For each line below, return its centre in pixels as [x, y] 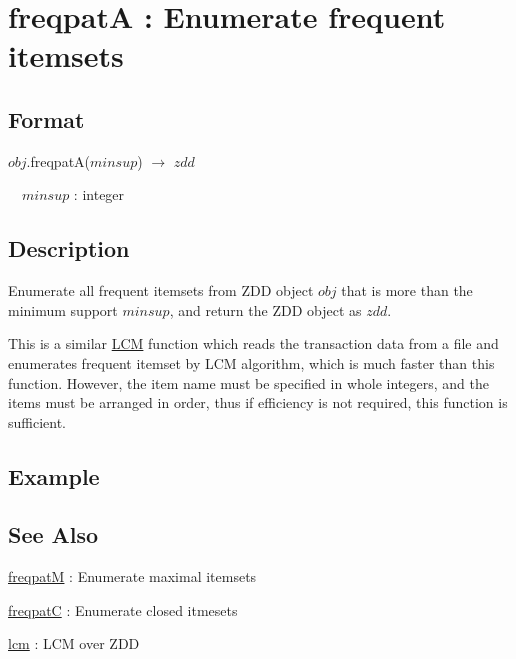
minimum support [63, 309]
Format [46, 118]
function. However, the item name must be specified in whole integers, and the [248, 382]
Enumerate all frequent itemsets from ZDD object [161, 290]
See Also [53, 534]
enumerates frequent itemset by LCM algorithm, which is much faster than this [251, 362]
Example [54, 475]
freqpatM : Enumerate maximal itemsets [132, 576]
